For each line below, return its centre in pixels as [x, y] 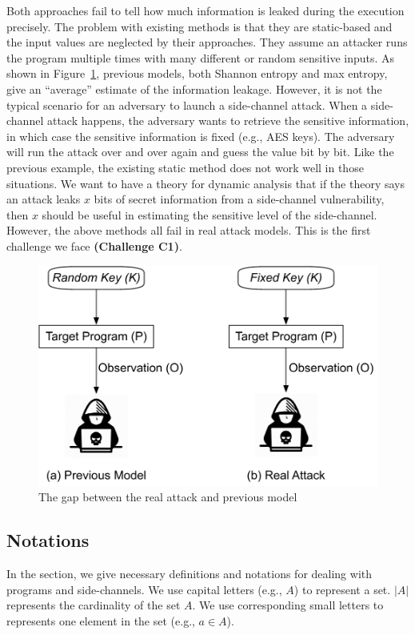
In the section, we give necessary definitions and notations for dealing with [190, 573]
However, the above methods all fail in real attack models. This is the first [189, 230]
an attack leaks [44, 199]
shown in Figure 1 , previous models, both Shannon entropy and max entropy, [197, 73]
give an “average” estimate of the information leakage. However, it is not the [194, 88]
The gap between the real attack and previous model [168, 497]
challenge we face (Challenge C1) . [94, 245]
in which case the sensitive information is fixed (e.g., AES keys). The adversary [201, 136]
